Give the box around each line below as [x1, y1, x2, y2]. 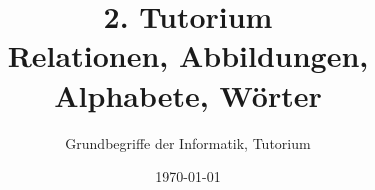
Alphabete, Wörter [54, 74, 322, 115]
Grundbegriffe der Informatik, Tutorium [65, 132, 311, 153]
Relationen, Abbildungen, [7, 35, 369, 76]
